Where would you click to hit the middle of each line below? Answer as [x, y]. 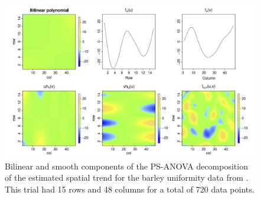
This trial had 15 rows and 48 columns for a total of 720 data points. [130, 189]
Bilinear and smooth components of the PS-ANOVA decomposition [126, 166]
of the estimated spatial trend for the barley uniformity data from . [127, 177]
